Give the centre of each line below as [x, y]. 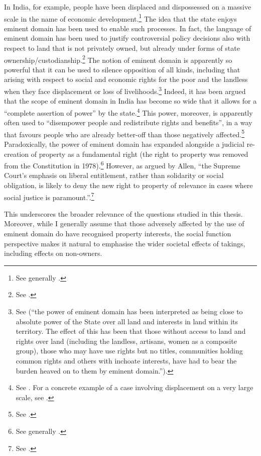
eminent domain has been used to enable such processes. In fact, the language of [128, 28]
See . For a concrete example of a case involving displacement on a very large [135, 387]
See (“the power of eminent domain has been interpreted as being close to [129, 311]
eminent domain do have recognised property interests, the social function [118, 234]
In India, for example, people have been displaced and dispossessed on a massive [128, 7]
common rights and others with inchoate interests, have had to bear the [126, 360]
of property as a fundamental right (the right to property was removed [140, 154]
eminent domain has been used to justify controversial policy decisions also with [127, 38]
